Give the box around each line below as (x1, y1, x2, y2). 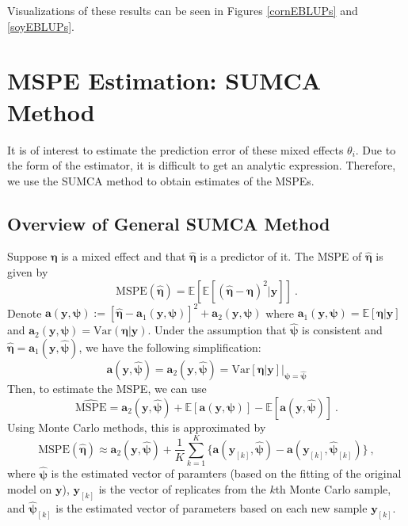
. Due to (355, 141, 396, 158)
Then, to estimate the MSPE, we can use (7, 379, 207, 396)
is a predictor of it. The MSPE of (200, 248, 362, 265)
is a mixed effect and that (61, 248, 186, 265)
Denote (7, 304, 42, 321)
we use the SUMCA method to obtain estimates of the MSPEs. (7, 172, 315, 189)
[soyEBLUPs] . (7, 17, 74, 34)
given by (7, 264, 48, 280)
